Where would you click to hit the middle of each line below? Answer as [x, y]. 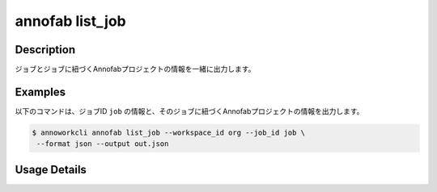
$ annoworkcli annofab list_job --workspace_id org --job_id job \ [169, 132]
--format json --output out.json [103, 144]
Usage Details [51, 169]
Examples [40, 92]
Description [45, 50]
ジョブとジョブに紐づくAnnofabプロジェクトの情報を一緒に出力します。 [135, 69]
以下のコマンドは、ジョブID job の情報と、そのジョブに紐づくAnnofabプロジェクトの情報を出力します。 [189, 111]
